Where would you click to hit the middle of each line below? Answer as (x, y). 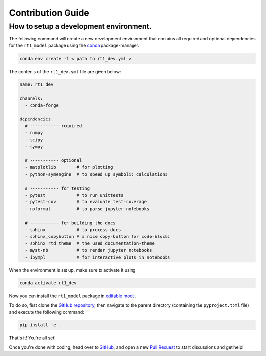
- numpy (34, 133)
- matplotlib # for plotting (69, 167)
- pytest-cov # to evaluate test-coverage (86, 202)
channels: (31, 98)
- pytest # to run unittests (74, 195)
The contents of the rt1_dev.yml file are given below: (65, 71)
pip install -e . (40, 325)
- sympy (34, 147)
